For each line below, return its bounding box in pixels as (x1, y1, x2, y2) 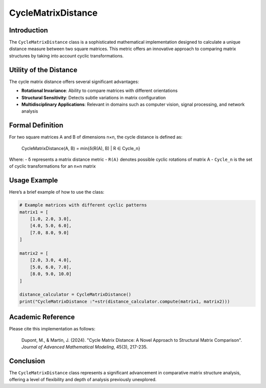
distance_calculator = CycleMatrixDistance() (19, 292, 132, 298)
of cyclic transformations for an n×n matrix (9, 163, 96, 169)
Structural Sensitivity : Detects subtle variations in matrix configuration (21, 94, 166, 100)
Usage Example (9, 176, 58, 184)
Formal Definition (9, 121, 64, 130)
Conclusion (9, 357, 45, 365)
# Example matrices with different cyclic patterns (19, 202, 147, 208)
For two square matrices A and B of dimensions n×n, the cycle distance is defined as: (9, 134, 183, 140)
